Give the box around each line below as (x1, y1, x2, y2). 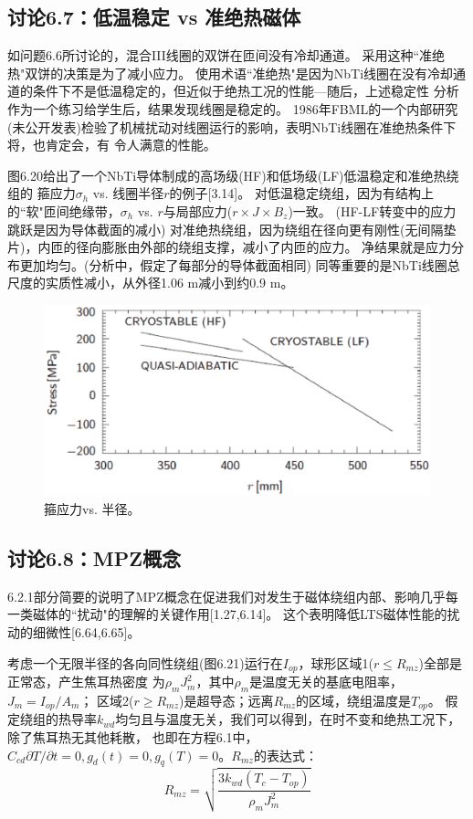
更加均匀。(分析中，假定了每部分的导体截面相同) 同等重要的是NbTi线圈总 (19, 255, 460, 274)
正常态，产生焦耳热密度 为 (7, 672, 165, 691)
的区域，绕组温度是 (296, 690, 412, 709)
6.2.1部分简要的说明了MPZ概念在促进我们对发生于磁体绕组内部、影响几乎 (7, 586, 446, 605)
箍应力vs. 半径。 (44, 499, 141, 519)
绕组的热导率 (19, 709, 97, 729)
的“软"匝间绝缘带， (7, 201, 121, 220)
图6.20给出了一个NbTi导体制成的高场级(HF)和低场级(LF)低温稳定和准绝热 (7, 165, 447, 184)
